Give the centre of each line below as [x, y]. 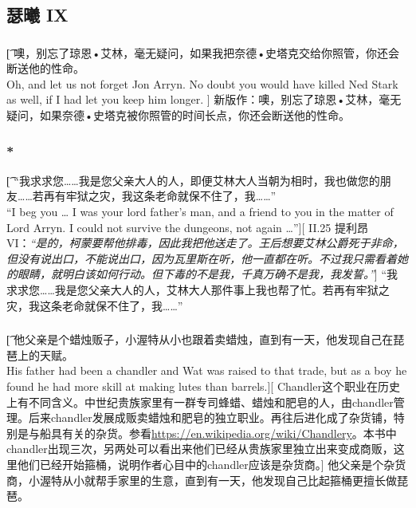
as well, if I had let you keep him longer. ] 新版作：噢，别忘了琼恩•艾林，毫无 [204, 99]
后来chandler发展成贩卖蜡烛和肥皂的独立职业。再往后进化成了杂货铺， [211, 417]
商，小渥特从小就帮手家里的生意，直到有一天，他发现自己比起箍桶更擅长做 [202, 480]
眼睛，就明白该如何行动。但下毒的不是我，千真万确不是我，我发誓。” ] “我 [208, 274]
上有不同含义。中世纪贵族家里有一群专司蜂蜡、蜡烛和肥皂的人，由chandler [200, 402]
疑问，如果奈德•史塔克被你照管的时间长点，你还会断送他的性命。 [178, 115]
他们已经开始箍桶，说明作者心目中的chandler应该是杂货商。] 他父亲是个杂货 [212, 464]
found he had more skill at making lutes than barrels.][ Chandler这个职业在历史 [203, 386]
